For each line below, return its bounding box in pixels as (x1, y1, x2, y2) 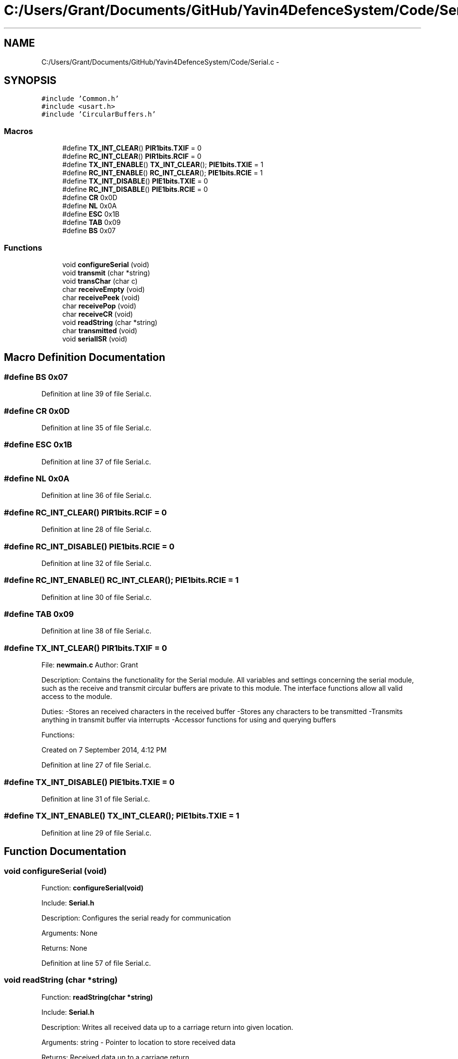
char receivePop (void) (62, 301, 136, 310)
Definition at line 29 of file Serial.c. (41, 828, 151, 837)
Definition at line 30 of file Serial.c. (41, 593, 152, 601)
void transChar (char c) (62, 276, 138, 285)
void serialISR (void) (62, 334, 128, 343)
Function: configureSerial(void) (41, 883, 144, 892)
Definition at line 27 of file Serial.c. (41, 761, 151, 769)
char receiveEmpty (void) (62, 285, 145, 293)
